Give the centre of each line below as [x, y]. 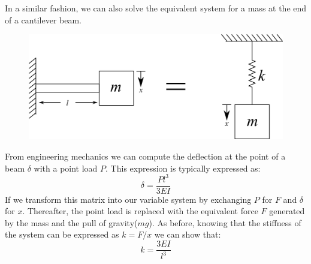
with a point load [66, 168]
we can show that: [188, 234]
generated [287, 211]
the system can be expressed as [62, 234]
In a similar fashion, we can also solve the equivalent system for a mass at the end [156, 8]
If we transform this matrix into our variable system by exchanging [128, 199]
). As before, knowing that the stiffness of [225, 222]
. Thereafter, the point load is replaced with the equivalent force [140, 211]
